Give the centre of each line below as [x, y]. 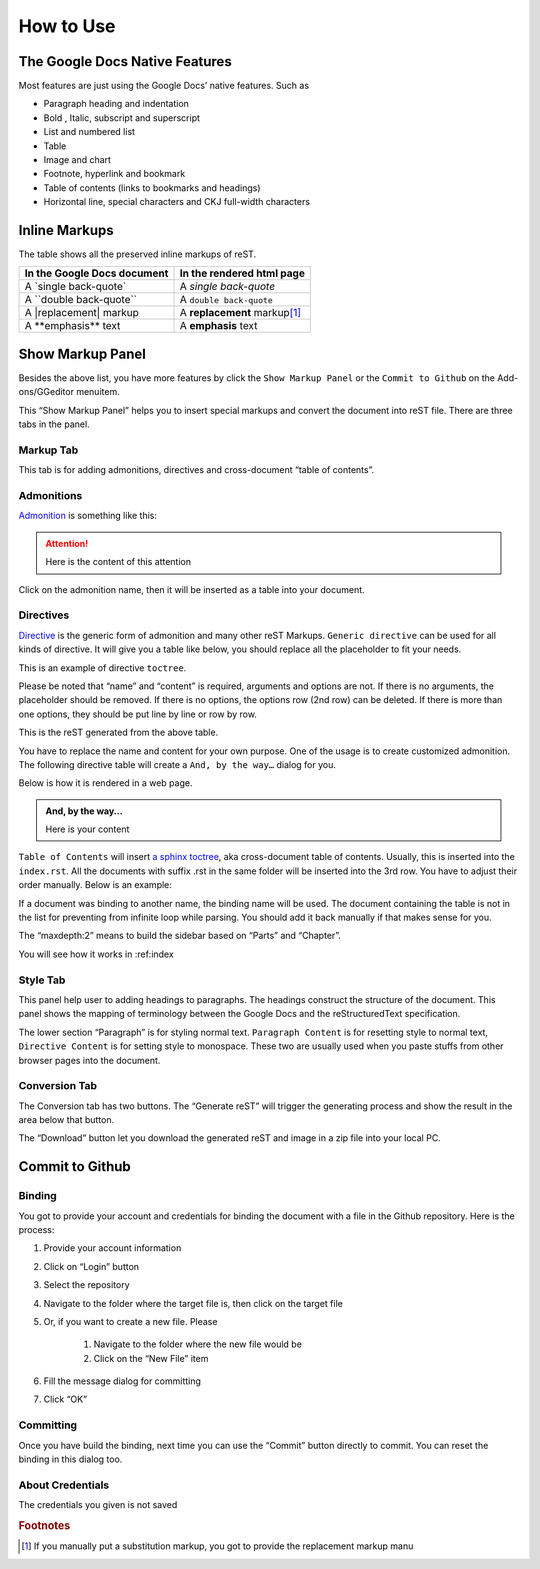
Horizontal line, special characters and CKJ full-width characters [176, 202]
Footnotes [44, 1525]
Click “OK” [65, 1399]
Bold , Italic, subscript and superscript [121, 117]
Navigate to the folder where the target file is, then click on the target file [193, 1303]
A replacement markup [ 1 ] [240, 313]
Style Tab [42, 980]
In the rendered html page [242, 273]
